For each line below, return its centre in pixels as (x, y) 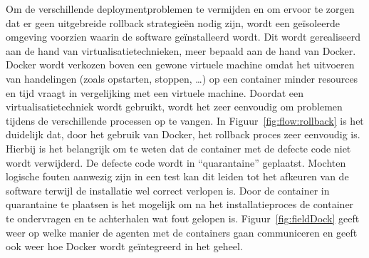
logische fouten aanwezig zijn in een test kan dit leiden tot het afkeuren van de (177, 176)
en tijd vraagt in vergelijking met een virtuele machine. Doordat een (155, 92)
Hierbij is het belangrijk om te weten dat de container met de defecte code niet (178, 148)
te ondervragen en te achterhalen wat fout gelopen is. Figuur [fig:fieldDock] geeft (183, 218)
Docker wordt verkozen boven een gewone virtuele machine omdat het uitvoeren (180, 64)
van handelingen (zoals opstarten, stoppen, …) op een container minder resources (182, 78)
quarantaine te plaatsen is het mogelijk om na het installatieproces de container (180, 204)
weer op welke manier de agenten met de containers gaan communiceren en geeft (182, 232)
